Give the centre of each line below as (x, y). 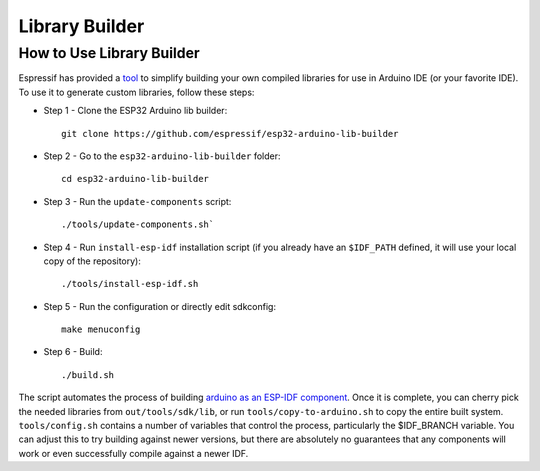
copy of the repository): (92, 261)
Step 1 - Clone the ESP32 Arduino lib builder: (135, 111)
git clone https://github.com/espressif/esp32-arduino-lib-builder (230, 133)
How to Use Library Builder (109, 53)
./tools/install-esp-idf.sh (130, 284)
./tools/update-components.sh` (138, 224)
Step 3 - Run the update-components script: (137, 201)
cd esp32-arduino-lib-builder (135, 179)
